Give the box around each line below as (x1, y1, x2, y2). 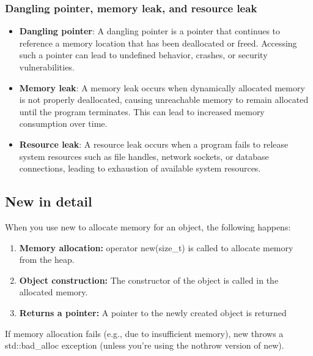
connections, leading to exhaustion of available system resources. (19, 162, 261, 175)
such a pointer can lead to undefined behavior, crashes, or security (19, 48, 268, 61)
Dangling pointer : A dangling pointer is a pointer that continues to (19, 25, 281, 37)
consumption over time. (19, 117, 108, 130)
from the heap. (19, 253, 75, 266)
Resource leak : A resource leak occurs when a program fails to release (19, 137, 289, 150)
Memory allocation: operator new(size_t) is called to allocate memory (19, 241, 293, 254)
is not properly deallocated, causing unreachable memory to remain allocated (19, 93, 309, 106)
